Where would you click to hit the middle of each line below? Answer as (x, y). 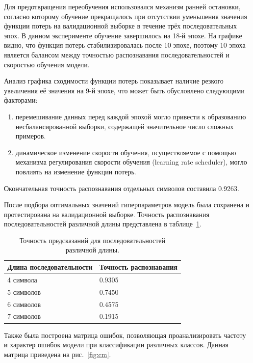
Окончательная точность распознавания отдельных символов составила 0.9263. (122, 188)
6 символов (24, 304)
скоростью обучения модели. (47, 64)
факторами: (21, 100)
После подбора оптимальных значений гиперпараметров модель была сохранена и (127, 205)
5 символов (24, 292)
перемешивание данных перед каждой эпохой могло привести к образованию (131, 116)
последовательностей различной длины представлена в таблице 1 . (103, 224)
